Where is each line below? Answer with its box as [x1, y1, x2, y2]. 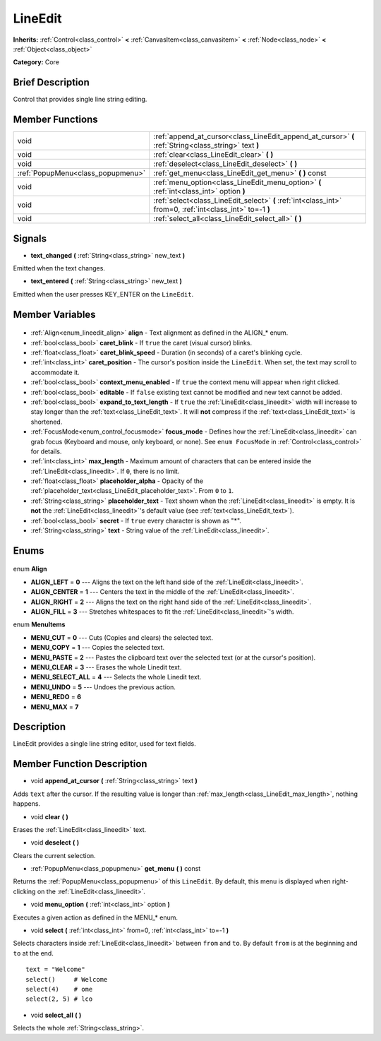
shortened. [30, 417, 63, 426]
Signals [13, 232, 47, 244]
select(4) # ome [25, 985, 93, 993]
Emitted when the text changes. [13, 264, 106, 273]
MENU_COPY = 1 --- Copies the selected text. [30, 643, 165, 652]
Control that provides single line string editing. [13, 95, 147, 104]
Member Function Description [13, 758, 147, 770]
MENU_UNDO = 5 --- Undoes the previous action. [30, 682, 176, 691]
